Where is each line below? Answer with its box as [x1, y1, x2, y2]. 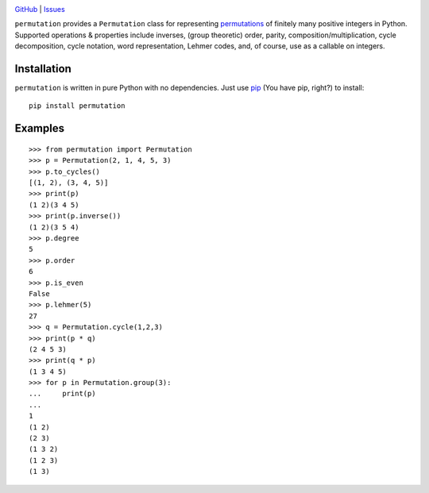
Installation [14, 62, 71, 75]
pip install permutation [29, 102, 126, 110]
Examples [14, 121, 65, 135]
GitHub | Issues [14, 5, 65, 13]
